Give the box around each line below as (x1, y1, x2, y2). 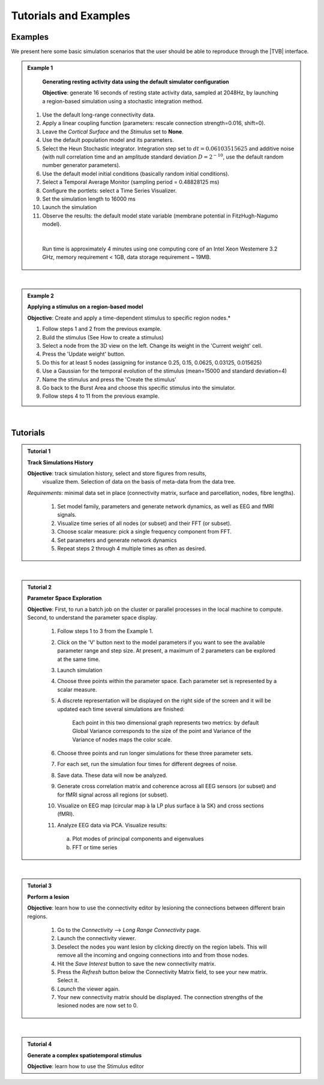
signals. (57, 511, 77, 518)
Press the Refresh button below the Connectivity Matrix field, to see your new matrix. (57, 968, 268, 976)
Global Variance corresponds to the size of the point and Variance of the (72, 728, 251, 735)
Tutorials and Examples (11, 9, 131, 22)
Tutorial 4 (27, 1041, 52, 1048)
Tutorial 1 (27, 448, 51, 455)
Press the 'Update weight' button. (42, 350, 125, 357)
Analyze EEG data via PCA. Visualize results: (57, 821, 167, 828)
